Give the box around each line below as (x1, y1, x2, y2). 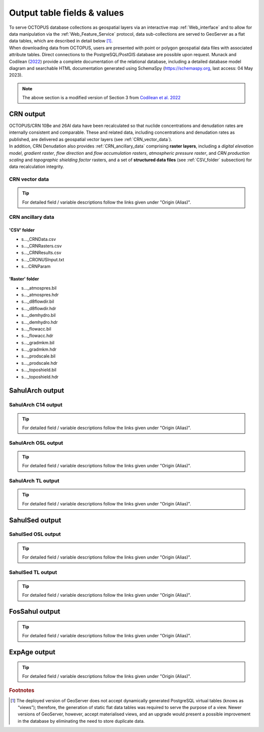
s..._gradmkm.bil (21, 339, 55, 345)
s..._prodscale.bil (21, 353, 56, 359)
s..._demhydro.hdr (21, 319, 58, 325)
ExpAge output (9, 648, 56, 656)
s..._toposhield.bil (21, 367, 57, 373)
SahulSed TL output (9, 569, 57, 576)
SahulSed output (9, 516, 61, 524)
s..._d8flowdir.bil (21, 298, 54, 305)
